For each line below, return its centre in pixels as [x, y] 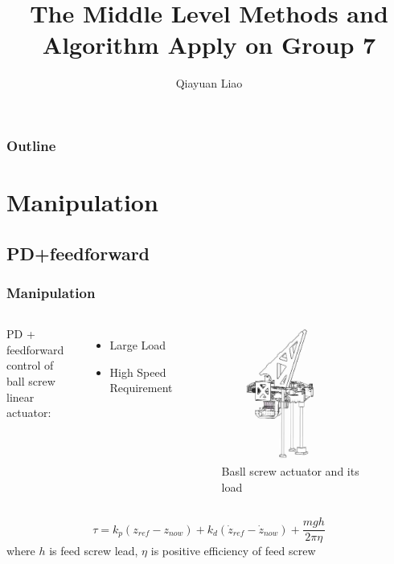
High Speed [138, 372]
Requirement [141, 388]
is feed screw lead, [94, 551]
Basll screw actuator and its [290, 471]
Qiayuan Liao [209, 83]
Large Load [138, 345]
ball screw [31, 380]
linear [21, 396]
